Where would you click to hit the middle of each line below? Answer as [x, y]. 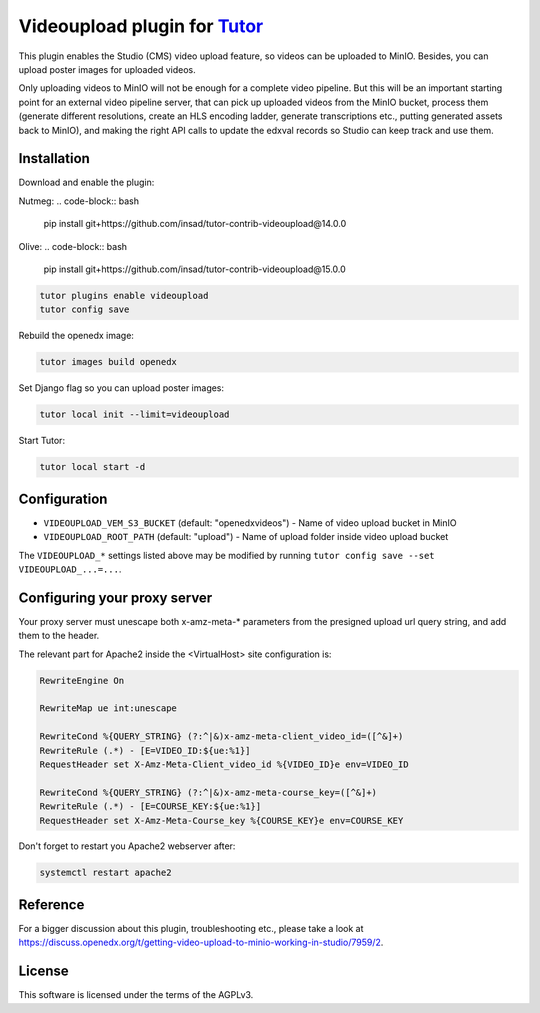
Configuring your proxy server [115, 597]
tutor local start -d [92, 467]
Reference [51, 904]
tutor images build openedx [108, 362]
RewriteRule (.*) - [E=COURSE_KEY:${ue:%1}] [150, 806]
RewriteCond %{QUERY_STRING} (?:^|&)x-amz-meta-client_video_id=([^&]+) [221, 736]
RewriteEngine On [82, 680]
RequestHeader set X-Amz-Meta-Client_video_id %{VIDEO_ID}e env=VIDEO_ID [224, 764]
